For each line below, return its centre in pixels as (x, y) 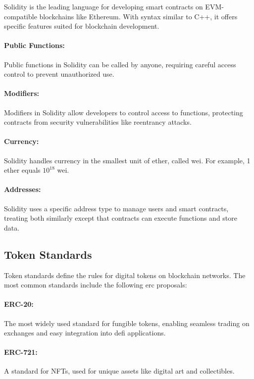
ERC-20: (19, 304)
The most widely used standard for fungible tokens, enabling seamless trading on (127, 323)
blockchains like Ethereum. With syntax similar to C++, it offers (138, 16)
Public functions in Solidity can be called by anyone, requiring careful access (120, 64)
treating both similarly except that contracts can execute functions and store (121, 218)
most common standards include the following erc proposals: (96, 285)
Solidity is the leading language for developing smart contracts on (103, 6)
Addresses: (23, 189)
